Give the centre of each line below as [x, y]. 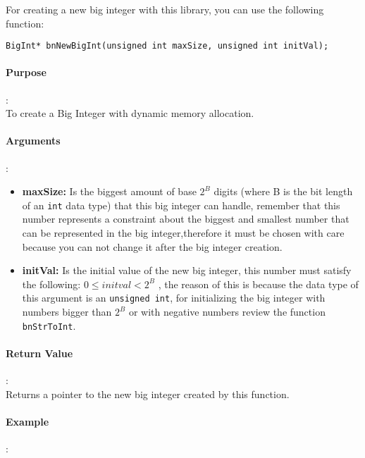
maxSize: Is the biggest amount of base [109, 191]
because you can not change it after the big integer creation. [152, 246]
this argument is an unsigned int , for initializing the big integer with [174, 298]
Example [27, 421]
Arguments [33, 141]
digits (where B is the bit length [283, 191]
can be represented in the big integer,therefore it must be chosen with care [183, 233]
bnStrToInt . [49, 325]
